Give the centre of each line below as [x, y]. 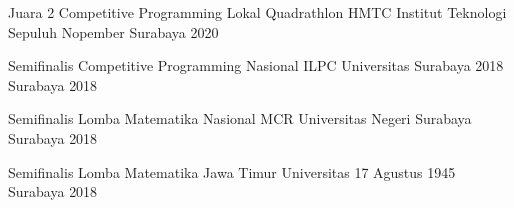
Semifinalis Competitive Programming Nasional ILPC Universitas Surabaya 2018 [256, 65]
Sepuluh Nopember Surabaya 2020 [113, 31]
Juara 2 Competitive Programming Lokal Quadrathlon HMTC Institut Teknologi [257, 12]
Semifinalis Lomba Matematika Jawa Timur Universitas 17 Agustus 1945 [232, 171]
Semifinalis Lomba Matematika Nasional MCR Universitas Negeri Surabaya [240, 118]
